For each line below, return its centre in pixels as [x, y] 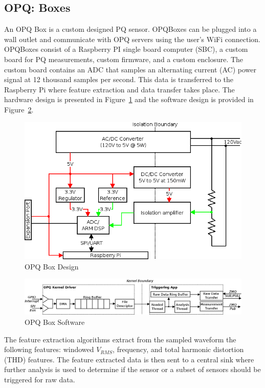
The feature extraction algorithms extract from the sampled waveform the [120, 339]
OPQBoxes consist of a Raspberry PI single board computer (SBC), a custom [126, 49]
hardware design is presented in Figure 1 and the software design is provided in [129, 99]
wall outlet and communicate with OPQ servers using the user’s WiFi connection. [132, 39]
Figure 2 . [19, 109]
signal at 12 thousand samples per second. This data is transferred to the [119, 79]
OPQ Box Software [55, 322]
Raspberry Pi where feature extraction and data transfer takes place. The [119, 89]
